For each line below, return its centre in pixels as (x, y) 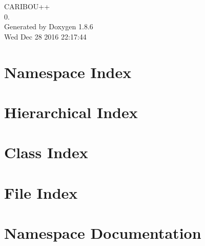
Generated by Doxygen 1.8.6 (49, 26)
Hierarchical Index (71, 112)
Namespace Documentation (103, 233)
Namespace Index (68, 72)
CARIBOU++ (27, 6)
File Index (41, 192)
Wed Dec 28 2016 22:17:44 (45, 36)
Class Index (46, 152)
